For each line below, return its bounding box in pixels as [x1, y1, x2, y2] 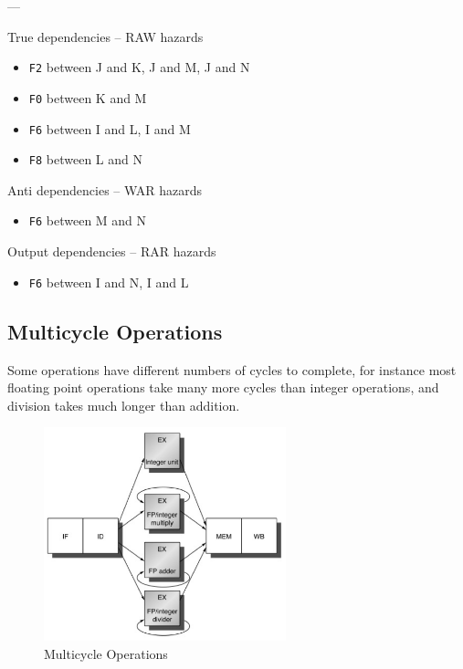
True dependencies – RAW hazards [7, 26, 204, 46]
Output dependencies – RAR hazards [7, 242, 216, 261]
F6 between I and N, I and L [28, 272, 189, 291]
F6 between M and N [28, 211, 147, 230]
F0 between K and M [28, 88, 147, 107]
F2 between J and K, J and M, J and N [28, 57, 250, 77]
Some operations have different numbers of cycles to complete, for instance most [7, 360, 457, 379]
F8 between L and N [28, 150, 142, 169]
